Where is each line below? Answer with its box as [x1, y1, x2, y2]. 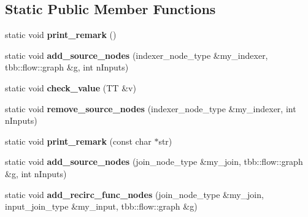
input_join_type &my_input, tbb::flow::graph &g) [5, 200, 198, 213]
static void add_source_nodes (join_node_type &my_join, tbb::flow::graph [5, 155, 303, 168]
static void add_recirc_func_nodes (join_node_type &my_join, [5, 188, 264, 200]
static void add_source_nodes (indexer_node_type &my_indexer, [5, 48, 268, 61]
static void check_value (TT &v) [5, 81, 136, 94]
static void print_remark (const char [5, 134, 152, 147]
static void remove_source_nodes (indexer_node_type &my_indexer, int [5, 102, 296, 115]
